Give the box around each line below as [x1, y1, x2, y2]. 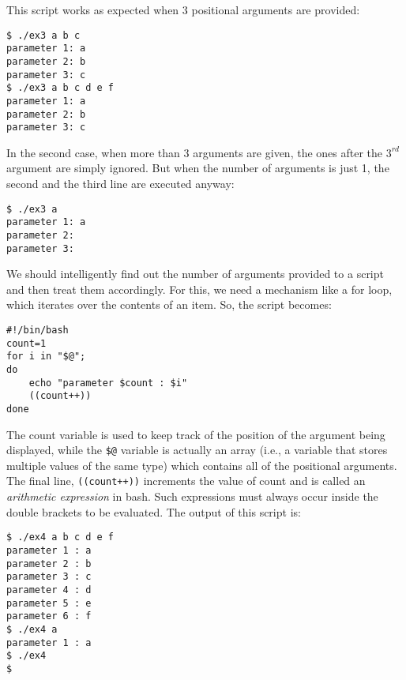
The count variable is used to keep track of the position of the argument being [6, 426, 385, 442]
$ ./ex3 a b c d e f [6, 82, 115, 94]
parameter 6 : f [6, 610, 92, 622]
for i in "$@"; [6, 351, 86, 363]
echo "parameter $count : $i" [28, 377, 188, 389]
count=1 [6, 337, 47, 349]
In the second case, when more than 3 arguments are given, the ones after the [6, 144, 383, 160]
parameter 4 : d [6, 584, 92, 595]
